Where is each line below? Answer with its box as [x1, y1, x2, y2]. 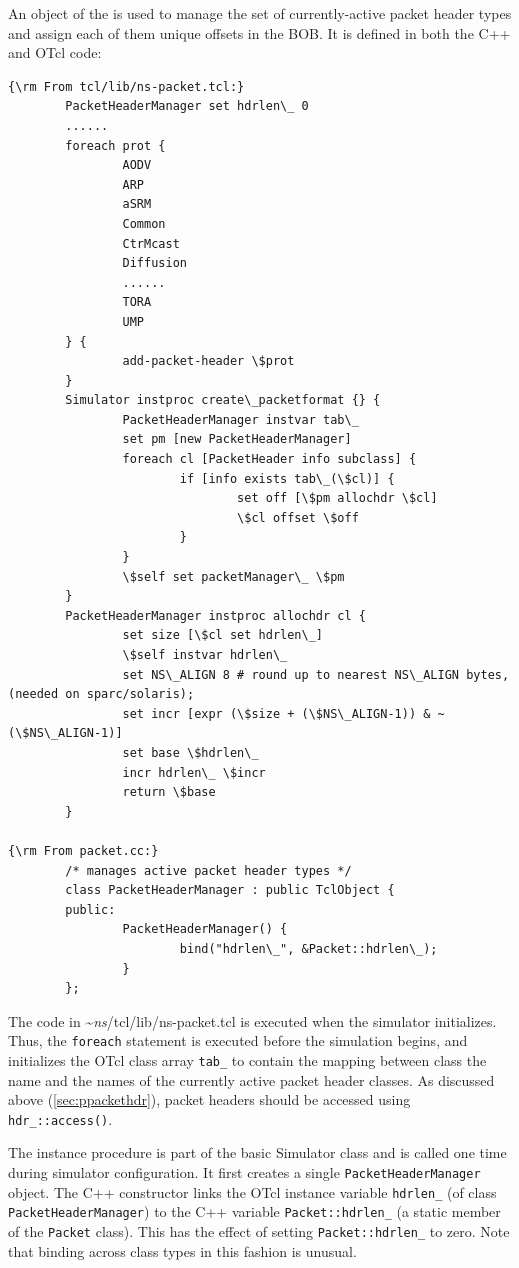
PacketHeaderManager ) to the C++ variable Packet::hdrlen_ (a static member [8, 1201, 501, 1222]
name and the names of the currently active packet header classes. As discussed [8, 1069, 495, 1090]
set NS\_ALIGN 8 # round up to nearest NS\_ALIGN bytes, [122, 667, 510, 682]
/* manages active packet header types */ [65, 863, 352, 878]
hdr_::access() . [8, 1108, 113, 1129]
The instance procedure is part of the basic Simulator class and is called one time [8, 1142, 507, 1163]
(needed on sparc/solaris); [8, 687, 195, 702]
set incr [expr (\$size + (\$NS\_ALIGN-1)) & [122, 706, 431, 721]
